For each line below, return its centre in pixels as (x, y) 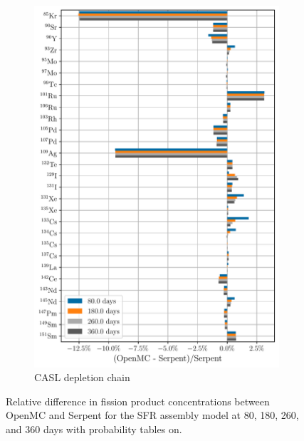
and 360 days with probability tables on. (94, 429)
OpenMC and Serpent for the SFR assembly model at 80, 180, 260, (152, 415)
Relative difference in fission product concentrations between (138, 401)
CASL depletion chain (82, 377)
